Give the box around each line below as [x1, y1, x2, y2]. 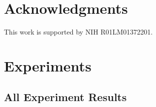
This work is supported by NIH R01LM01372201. [4, 27, 153, 37]
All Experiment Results [4, 89, 127, 105]
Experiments [4, 55, 92, 75]
